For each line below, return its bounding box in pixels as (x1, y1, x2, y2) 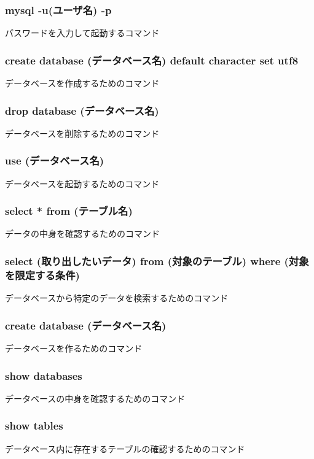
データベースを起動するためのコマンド (5, 177, 160, 190)
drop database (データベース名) (5, 102, 159, 118)
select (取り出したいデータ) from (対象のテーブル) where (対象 (5, 253, 309, 268)
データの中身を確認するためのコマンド (5, 227, 160, 240)
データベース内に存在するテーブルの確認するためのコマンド (5, 442, 245, 455)
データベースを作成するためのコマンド (5, 77, 160, 90)
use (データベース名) (5, 153, 104, 168)
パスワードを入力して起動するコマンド (5, 26, 160, 39)
